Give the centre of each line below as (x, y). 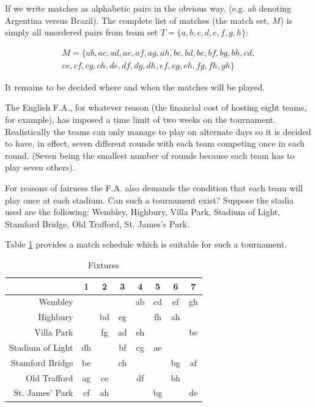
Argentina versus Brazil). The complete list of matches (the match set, (137, 20)
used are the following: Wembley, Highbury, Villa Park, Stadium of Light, (143, 212)
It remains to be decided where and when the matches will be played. (135, 86)
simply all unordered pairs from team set (82, 32)
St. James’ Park (43, 393)
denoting (275, 8)
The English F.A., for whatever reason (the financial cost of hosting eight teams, (156, 107)
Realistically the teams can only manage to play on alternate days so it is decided (158, 131)
